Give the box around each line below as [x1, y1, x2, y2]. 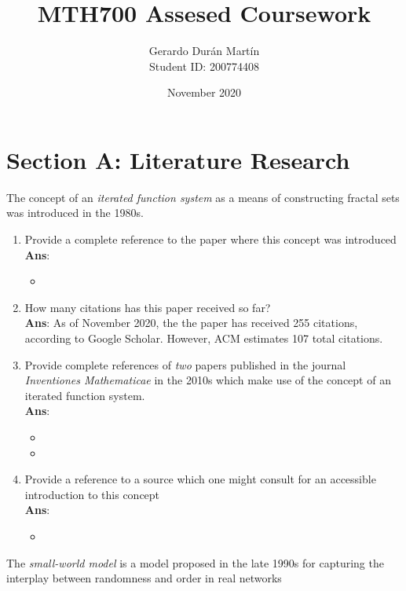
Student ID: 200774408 [149, 57, 259, 74]
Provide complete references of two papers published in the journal [24, 356, 346, 373]
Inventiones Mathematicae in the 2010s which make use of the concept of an [24, 372, 391, 388]
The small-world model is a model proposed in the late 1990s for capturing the [6, 554, 384, 571]
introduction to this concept [24, 486, 160, 502]
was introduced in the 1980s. [6, 204, 144, 221]
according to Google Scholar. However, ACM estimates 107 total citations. [24, 330, 383, 346]
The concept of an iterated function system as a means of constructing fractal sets [6, 189, 400, 205]
